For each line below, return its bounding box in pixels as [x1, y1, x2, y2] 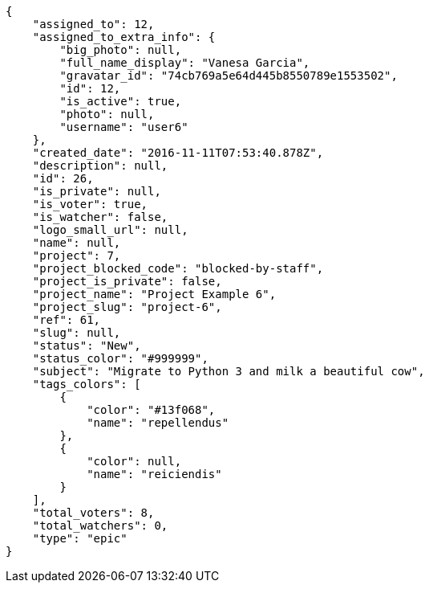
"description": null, [32, 159, 168, 172]
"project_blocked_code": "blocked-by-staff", [32, 262, 324, 275]
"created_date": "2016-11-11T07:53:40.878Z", [32, 146, 324, 159]
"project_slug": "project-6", [32, 301, 222, 313]
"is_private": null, [32, 185, 161, 198]
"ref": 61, [32, 313, 101, 326]
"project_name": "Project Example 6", [32, 288, 277, 301]
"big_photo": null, [59, 43, 182, 56]
